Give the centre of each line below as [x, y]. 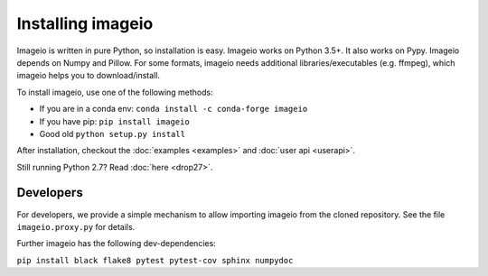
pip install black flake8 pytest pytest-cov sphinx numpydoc [155, 260]
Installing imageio [85, 23]
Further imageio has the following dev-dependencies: [116, 244]
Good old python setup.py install [112, 133]
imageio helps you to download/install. [88, 76]
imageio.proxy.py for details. [76, 226]
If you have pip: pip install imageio [114, 121]
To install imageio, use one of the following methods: [115, 92]
